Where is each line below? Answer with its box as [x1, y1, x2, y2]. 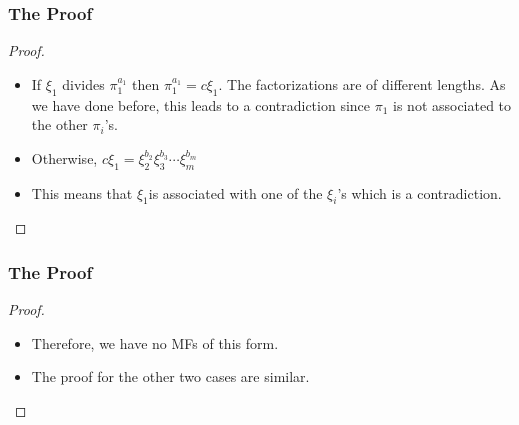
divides [62, 73, 105, 94]
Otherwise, [31, 147, 98, 168]
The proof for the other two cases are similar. [31, 366, 310, 387]
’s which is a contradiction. [337, 182, 502, 203]
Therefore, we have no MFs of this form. [31, 332, 279, 353]
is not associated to [393, 94, 512, 115]
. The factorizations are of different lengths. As [218, 73, 506, 94]
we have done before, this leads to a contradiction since [31, 94, 371, 115]
